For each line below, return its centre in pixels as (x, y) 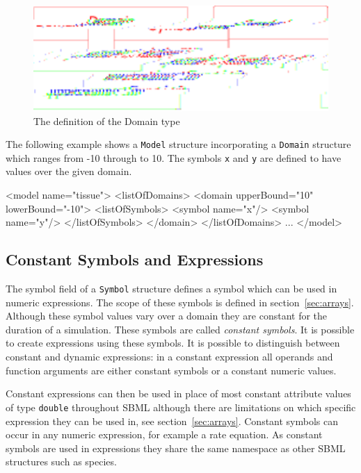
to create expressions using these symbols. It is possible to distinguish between (173, 343)
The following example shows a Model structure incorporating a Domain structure (178, 144)
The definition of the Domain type (107, 121)
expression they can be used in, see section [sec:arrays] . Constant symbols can (172, 421)
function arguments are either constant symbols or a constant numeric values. (171, 370)
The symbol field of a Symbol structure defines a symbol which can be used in (171, 289)
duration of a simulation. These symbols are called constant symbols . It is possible (180, 329)
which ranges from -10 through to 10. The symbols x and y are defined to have (174, 157)
